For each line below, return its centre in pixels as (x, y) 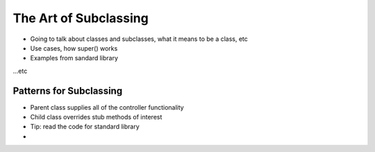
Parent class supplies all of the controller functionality (107, 107)
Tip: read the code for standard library (85, 127)
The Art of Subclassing (81, 18)
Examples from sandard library (74, 58)
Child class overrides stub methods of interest (96, 117)
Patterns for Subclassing (68, 91)
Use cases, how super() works (74, 48)
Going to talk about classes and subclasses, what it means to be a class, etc (139, 39)
